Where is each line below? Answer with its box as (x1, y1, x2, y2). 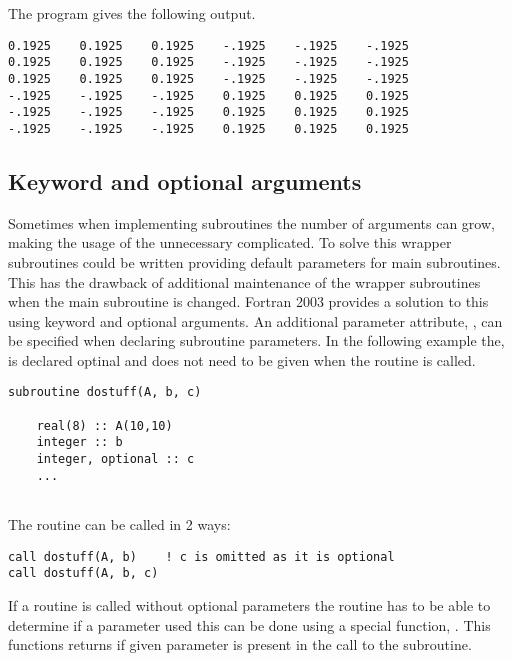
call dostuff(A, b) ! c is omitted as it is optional (8, 549, 395, 564)
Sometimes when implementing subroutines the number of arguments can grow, (8, 212, 495, 233)
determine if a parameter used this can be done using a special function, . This (8, 614, 491, 635)
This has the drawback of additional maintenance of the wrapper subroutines (8, 271, 481, 292)
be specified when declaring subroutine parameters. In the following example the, (8, 330, 505, 351)
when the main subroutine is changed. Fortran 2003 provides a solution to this (8, 291, 489, 312)
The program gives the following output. (8, 3, 256, 23)
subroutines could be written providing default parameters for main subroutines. (8, 251, 501, 272)
